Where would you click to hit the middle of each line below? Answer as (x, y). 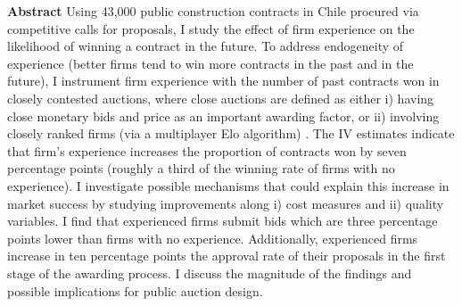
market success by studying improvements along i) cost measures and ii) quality (226, 203)
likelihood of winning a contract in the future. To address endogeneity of (206, 46)
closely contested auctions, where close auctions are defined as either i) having (221, 98)
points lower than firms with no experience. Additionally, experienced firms (213, 238)
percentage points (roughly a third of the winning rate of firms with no (201, 168)
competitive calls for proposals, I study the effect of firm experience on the (211, 28)
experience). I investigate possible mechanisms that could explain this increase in (228, 185)
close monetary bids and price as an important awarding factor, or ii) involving (223, 116)
